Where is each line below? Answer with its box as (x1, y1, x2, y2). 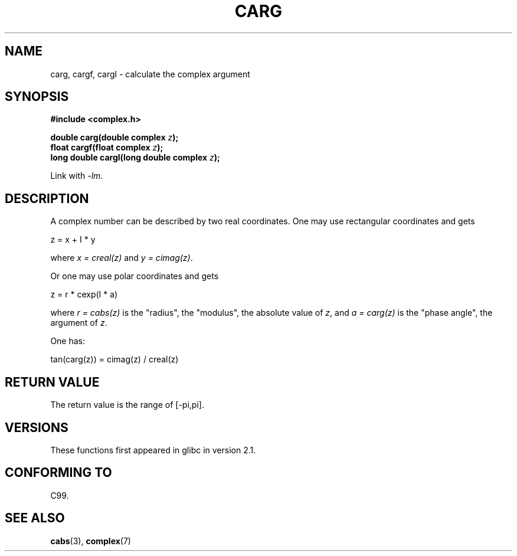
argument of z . (50, 318, 107, 328)
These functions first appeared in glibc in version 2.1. (50, 444, 256, 455)
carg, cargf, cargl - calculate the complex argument (50, 68, 250, 79)
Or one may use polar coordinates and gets (50, 271, 219, 282)
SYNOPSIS (5, 89, 69, 104)
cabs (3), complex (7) (50, 535, 131, 546)
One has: (50, 336, 86, 346)
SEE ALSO (5, 511, 65, 526)
